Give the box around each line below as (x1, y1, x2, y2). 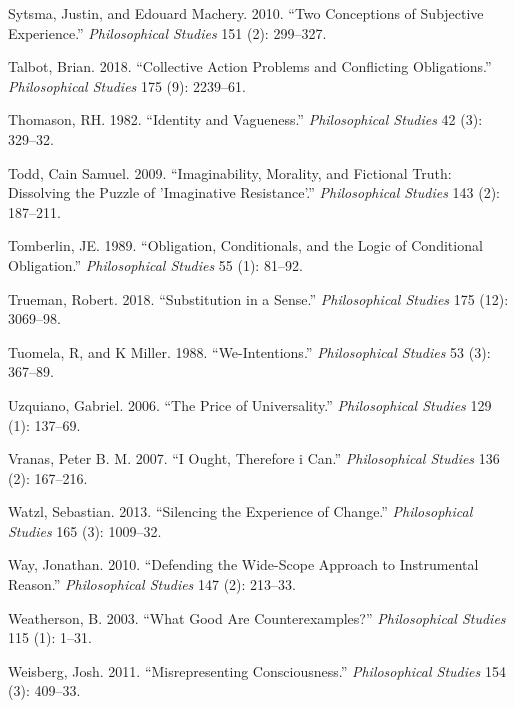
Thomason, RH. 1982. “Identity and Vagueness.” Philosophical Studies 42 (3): (8, 109, 483, 130)
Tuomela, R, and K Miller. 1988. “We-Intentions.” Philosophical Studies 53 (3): (8, 341, 491, 362)
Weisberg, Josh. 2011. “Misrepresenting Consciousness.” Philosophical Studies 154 (8, 660, 506, 681)
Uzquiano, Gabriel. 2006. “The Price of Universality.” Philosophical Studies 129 (8, 394, 492, 415)
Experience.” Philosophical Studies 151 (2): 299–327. (8, 22, 327, 43)
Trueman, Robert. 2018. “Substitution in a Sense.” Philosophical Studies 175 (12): (8, 288, 509, 309)
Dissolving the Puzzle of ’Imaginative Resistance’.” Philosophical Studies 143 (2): (8, 182, 500, 203)
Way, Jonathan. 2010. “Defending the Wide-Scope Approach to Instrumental (8, 554, 479, 575)
